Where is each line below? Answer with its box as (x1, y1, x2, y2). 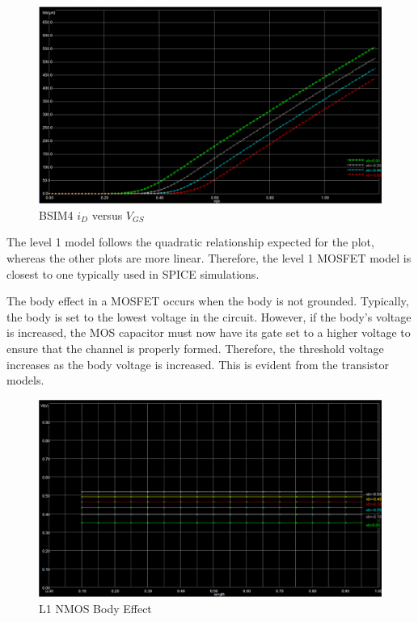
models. (6, 372, 44, 389)
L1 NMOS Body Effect (39, 599, 152, 616)
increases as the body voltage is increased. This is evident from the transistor (6, 355, 389, 372)
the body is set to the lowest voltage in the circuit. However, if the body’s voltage (6, 308, 412, 325)
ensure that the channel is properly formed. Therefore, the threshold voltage (6, 340, 384, 357)
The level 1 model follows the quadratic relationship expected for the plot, (6, 233, 374, 250)
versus (91, 206, 123, 223)
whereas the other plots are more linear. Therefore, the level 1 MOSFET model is (6, 250, 412, 267)
